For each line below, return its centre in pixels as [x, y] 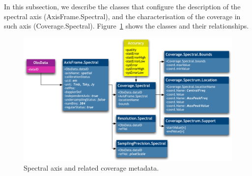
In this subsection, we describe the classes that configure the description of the [122, 6]
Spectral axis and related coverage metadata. [91, 168]
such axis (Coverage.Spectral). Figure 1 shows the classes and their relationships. [126, 26]
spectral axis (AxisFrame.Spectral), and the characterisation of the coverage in [122, 16]
